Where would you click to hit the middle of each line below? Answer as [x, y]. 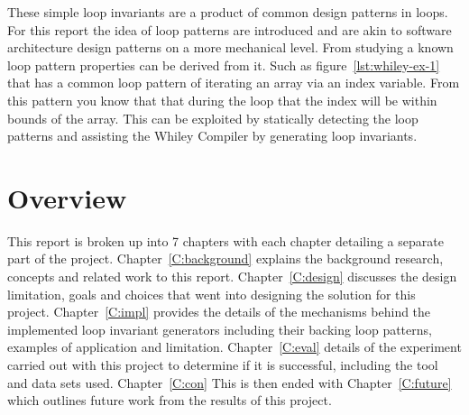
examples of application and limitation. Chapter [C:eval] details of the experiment [234, 347]
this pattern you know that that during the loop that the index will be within [222, 100]
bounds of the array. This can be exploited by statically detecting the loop [213, 118]
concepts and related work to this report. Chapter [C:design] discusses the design [232, 277]
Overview [67, 197]
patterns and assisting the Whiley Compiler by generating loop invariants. [212, 136]
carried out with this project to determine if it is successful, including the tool [223, 365]
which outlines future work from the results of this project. [170, 400]
